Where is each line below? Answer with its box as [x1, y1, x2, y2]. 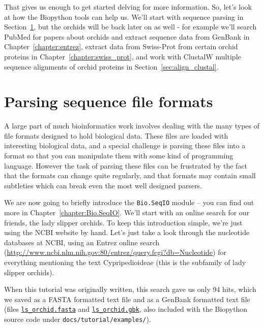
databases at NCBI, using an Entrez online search [4, 237, 160, 247]
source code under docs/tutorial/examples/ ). [4, 314, 151, 324]
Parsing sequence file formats [4, 91, 213, 112]
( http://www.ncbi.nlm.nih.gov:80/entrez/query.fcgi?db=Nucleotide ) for [4, 247, 226, 257]
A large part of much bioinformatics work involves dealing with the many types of [4, 120, 260, 131]
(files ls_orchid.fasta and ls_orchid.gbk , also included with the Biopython [4, 304, 248, 314]
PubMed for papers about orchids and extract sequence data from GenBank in [4, 31, 250, 42]
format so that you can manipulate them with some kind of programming [4, 150, 233, 161]
